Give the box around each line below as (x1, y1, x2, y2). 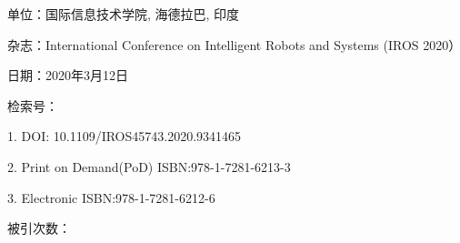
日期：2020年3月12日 (7, 66, 128, 85)
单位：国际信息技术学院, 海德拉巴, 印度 (7, 5, 240, 23)
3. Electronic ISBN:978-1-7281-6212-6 (7, 187, 215, 207)
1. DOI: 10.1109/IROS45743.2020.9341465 (7, 127, 242, 146)
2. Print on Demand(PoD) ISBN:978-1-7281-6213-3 (7, 157, 291, 176)
